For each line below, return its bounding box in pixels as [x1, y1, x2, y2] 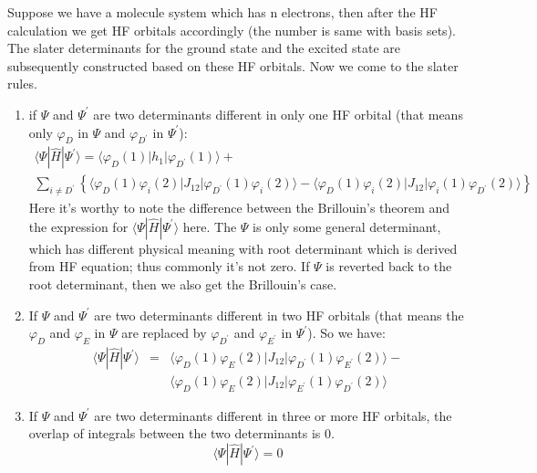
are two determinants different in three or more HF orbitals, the [94, 405, 452, 425]
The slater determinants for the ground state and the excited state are [7, 38, 400, 58]
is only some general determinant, [253, 216, 441, 236]
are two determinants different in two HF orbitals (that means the [94, 305, 464, 324]
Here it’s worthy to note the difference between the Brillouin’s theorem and [28, 198, 450, 217]
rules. [7, 74, 37, 93]
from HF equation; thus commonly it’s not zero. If [28, 257, 310, 276]
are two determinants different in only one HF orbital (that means [93, 104, 463, 123]
